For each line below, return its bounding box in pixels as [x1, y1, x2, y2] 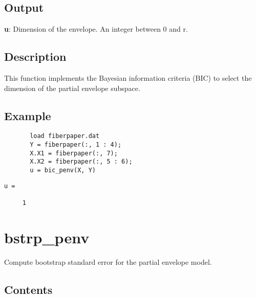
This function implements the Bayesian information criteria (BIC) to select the [4, 73, 252, 83]
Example [4, 107, 51, 123]
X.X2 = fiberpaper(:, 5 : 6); [30, 158, 133, 166]
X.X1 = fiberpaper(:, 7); [30, 149, 118, 157]
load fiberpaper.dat [30, 132, 100, 140]
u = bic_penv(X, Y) [30, 167, 96, 174]
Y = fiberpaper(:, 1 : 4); [30, 141, 122, 149]
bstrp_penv [4, 226, 90, 247]
